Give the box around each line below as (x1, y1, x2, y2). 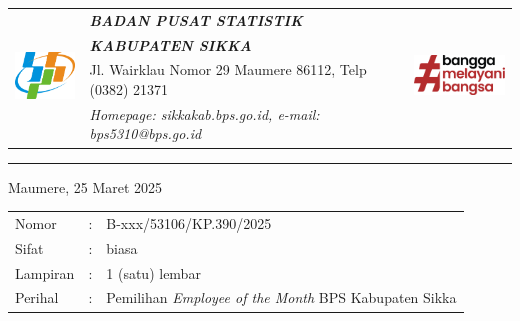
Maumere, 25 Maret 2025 (8, 176, 163, 197)
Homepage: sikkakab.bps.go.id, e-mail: (89, 103, 320, 124)
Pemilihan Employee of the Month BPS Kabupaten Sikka (106, 287, 457, 308)
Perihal (15, 287, 59, 308)
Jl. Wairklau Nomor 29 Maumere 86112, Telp (89, 59, 367, 80)
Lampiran (15, 262, 75, 283)
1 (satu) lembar (106, 262, 201, 283)
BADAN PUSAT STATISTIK (89, 9, 303, 30)
